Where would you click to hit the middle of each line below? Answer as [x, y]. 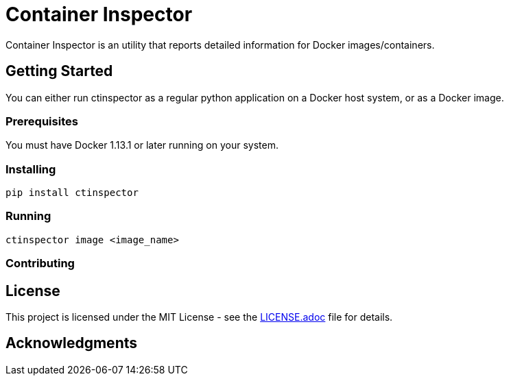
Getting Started [59, 71]
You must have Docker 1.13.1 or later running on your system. [142, 145]
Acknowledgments [72, 343]
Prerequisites [42, 121]
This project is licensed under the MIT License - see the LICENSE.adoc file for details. [199, 317]
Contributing [40, 263]
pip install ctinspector [72, 193]
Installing [31, 169]
